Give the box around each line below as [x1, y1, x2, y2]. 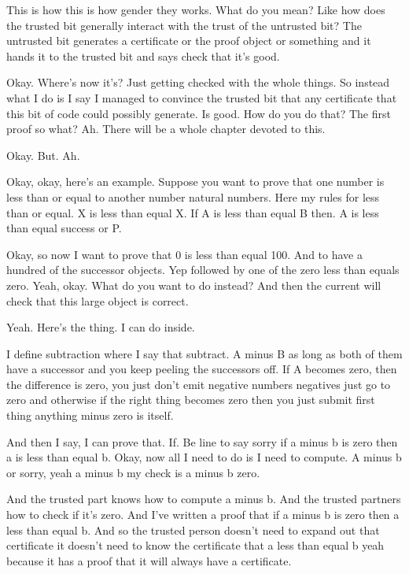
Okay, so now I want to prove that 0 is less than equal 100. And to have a [6, 246, 363, 262]
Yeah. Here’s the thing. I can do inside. [6, 319, 195, 335]
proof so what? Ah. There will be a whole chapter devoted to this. [6, 120, 326, 137]
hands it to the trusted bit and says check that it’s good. [6, 47, 280, 64]
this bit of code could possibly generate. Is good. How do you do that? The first [6, 105, 391, 121]
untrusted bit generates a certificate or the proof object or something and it [6, 32, 371, 49]
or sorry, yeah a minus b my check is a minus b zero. [6, 464, 260, 480]
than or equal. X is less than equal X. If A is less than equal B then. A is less [6, 204, 379, 220]
